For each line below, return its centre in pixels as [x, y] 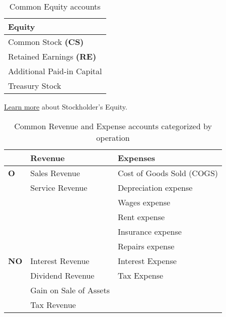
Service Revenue [59, 187]
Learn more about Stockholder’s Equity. [66, 107]
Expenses [136, 157]
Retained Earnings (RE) [52, 56]
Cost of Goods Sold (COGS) [168, 173]
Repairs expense [146, 246]
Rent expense [141, 217]
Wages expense [144, 202]
